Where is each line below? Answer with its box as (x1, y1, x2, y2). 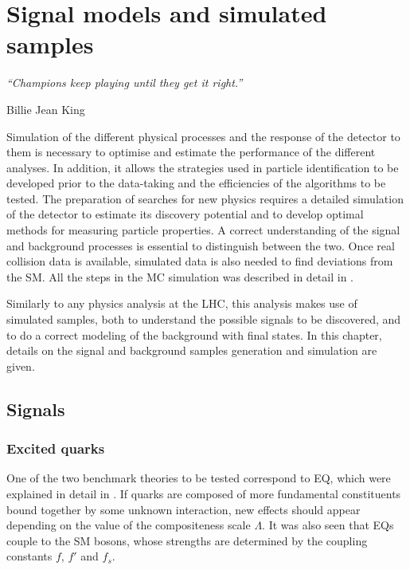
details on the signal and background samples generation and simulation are (6, 342, 377, 359)
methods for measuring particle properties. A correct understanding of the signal (6, 222, 400, 238)
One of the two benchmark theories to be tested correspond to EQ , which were (6, 470, 391, 486)
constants (6, 548, 53, 564)
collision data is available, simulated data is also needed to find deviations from (6, 253, 393, 269)
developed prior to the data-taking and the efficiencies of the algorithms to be (6, 175, 386, 191)
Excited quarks (6, 438, 105, 458)
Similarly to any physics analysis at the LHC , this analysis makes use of (6, 295, 357, 312)
